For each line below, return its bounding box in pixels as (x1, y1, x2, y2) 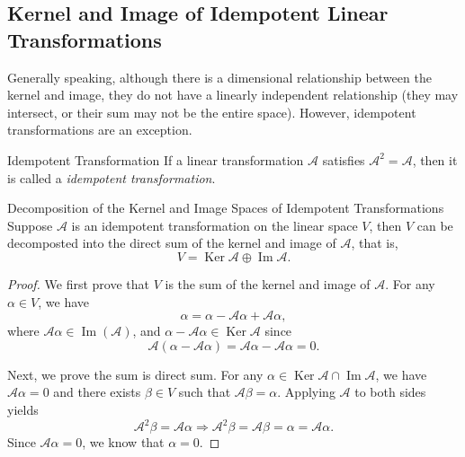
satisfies (322, 150, 365, 169)
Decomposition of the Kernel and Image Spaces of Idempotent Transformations (7, 198, 444, 217)
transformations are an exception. (7, 120, 192, 139)
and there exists (53, 382, 141, 401)
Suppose (7, 215, 53, 234)
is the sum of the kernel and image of (165, 274, 371, 293)
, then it (412, 150, 458, 169)
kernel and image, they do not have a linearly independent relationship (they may (7, 85, 459, 104)
